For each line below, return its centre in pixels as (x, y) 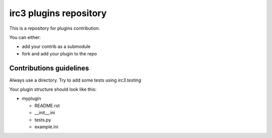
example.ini (46, 126)
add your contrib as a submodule (56, 47)
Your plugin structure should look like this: (53, 89)
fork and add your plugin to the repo (59, 53)
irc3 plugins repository (58, 13)
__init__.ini (45, 113)
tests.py (43, 120)
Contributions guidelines (49, 68)
